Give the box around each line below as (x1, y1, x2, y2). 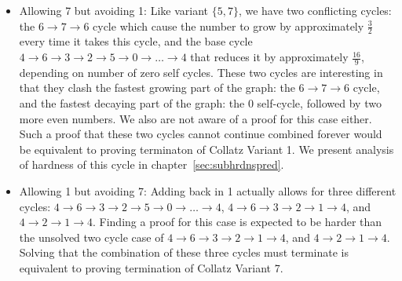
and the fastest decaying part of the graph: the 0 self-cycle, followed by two (19, 95, 382, 111)
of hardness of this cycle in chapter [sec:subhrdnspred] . (19, 156, 284, 173)
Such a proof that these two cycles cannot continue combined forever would (19, 126, 382, 142)
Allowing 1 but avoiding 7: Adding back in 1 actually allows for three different (19, 183, 397, 199)
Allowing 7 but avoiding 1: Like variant (19, 2, 208, 18)
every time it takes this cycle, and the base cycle (19, 33, 253, 49)
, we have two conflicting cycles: (238, 2, 392, 18)
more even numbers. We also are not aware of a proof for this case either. (19, 110, 372, 126)
